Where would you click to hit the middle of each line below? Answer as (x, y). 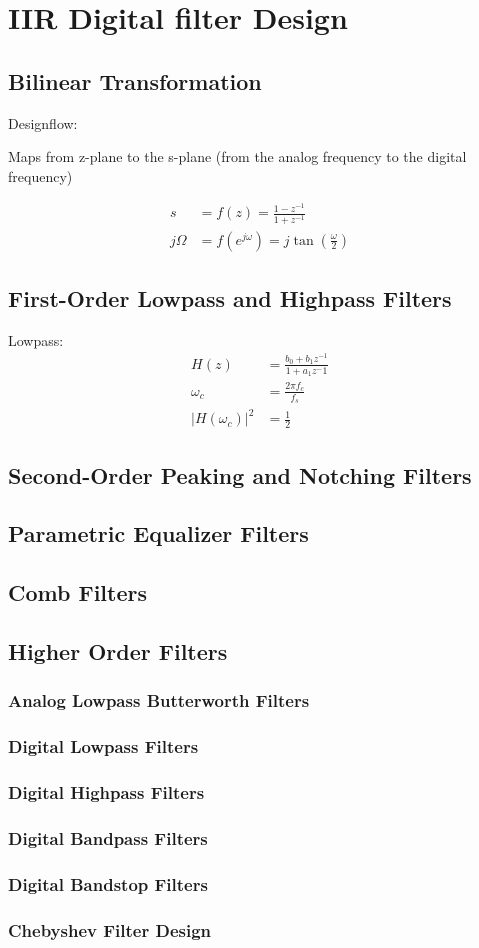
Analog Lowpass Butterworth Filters (159, 700)
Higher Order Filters (118, 651)
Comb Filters (77, 592)
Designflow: (43, 122)
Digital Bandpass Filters (108, 837)
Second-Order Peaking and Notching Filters (240, 474)
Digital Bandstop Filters (108, 883)
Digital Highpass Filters (106, 792)
